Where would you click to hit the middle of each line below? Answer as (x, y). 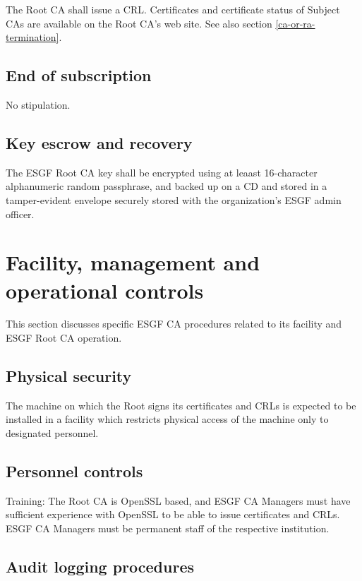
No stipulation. (38, 104)
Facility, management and (133, 262)
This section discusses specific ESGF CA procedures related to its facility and (174, 324)
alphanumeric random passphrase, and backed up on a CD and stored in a (167, 186)
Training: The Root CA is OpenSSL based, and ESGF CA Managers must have (178, 500)
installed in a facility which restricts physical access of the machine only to (167, 419)
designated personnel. (52, 433)
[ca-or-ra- (295, 23)
